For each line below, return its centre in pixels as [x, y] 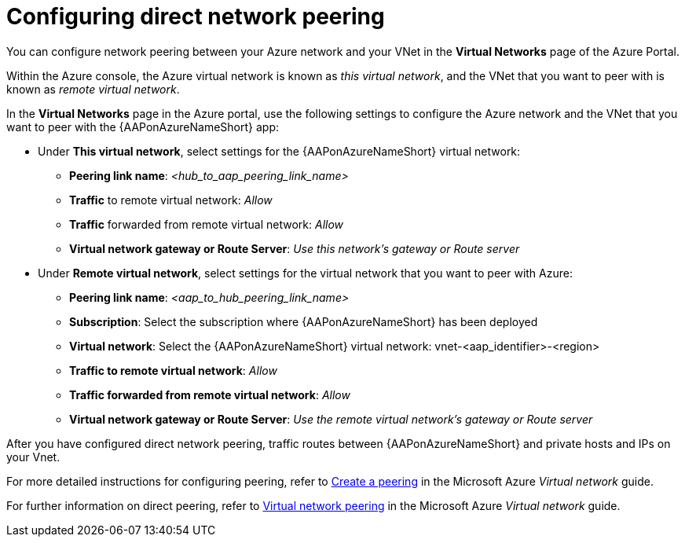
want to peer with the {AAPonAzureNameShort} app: [143, 127]
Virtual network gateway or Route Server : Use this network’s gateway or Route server [295, 248]
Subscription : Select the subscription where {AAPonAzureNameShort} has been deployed [304, 321]
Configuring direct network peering [196, 17]
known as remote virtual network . [93, 89]
